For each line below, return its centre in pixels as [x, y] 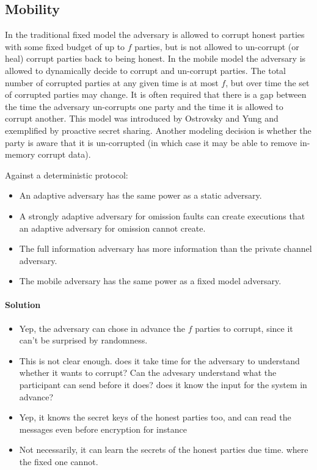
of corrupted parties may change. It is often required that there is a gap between [156, 94]
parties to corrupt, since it [244, 328]
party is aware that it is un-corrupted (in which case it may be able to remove [151, 142]
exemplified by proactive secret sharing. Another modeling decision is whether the [158, 130]
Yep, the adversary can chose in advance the [102, 328]
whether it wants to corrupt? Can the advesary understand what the [148, 373]
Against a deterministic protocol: [67, 174]
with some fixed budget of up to [65, 46]
